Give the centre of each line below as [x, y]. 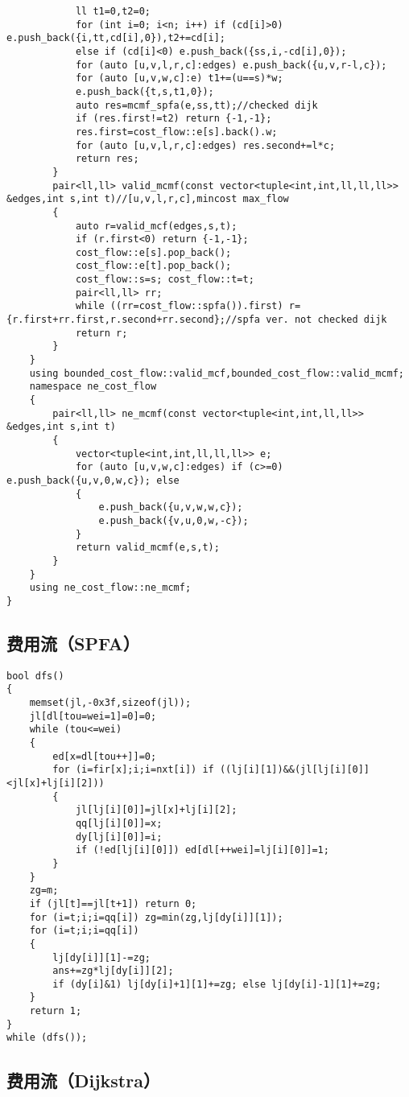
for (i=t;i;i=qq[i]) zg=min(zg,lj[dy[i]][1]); [156, 917]
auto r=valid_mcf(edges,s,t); [156, 226]
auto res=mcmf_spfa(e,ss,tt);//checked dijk [196, 105]
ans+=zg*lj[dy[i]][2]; [113, 971]
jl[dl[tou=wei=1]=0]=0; [93, 716]
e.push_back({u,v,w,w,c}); [171, 507]
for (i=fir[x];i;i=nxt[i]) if [133, 770]
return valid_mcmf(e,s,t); [147, 548]
